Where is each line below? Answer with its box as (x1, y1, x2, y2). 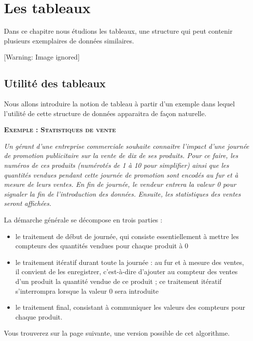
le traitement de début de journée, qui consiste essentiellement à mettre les (15, 231, 239, 241)
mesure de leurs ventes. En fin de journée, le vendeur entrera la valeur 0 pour (4, 179, 236, 189)
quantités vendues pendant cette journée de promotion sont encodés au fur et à (4, 169, 238, 180)
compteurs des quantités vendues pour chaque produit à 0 (15, 241, 189, 251)
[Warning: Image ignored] (4, 52, 80, 62)
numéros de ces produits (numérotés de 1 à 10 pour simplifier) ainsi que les (4, 160, 229, 170)
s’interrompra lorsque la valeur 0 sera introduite (15, 285, 159, 296)
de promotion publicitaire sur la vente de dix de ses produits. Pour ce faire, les (4, 150, 238, 160)
